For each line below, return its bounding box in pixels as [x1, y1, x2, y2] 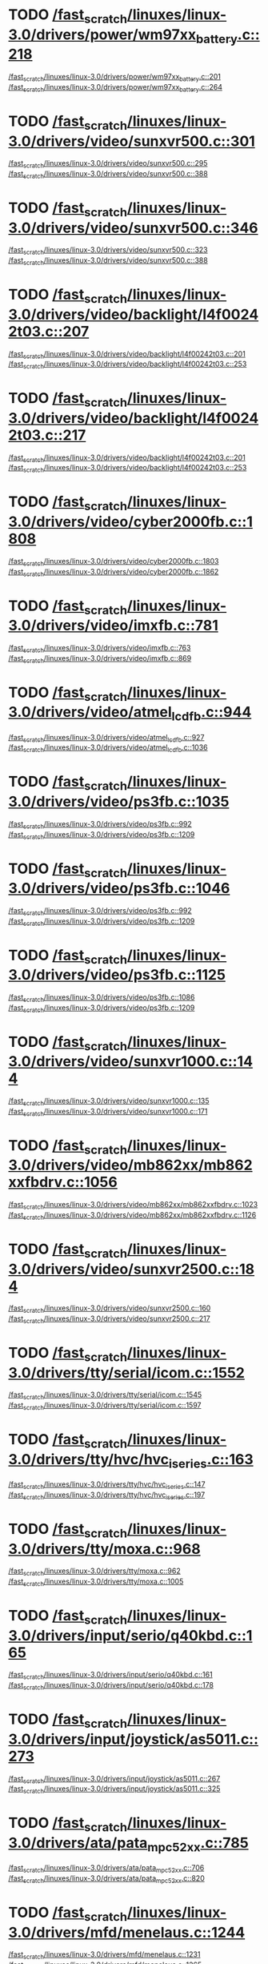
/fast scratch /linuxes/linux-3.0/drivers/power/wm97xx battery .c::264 [8, 82, 222, 94]
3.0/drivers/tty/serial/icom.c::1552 [8, 1363, 246, 1382]
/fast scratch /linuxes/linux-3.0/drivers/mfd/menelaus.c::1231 [8, 1950, 201, 1962]
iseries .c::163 [168, 1450, 254, 1471]
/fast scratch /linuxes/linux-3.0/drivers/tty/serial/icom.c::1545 [8, 1390, 202, 1402]
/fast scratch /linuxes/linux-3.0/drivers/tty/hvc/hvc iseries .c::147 [8, 1479, 206, 1491]
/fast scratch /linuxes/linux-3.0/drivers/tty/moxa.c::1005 [8, 1576, 184, 1588]
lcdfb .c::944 [171, 703, 252, 724]
